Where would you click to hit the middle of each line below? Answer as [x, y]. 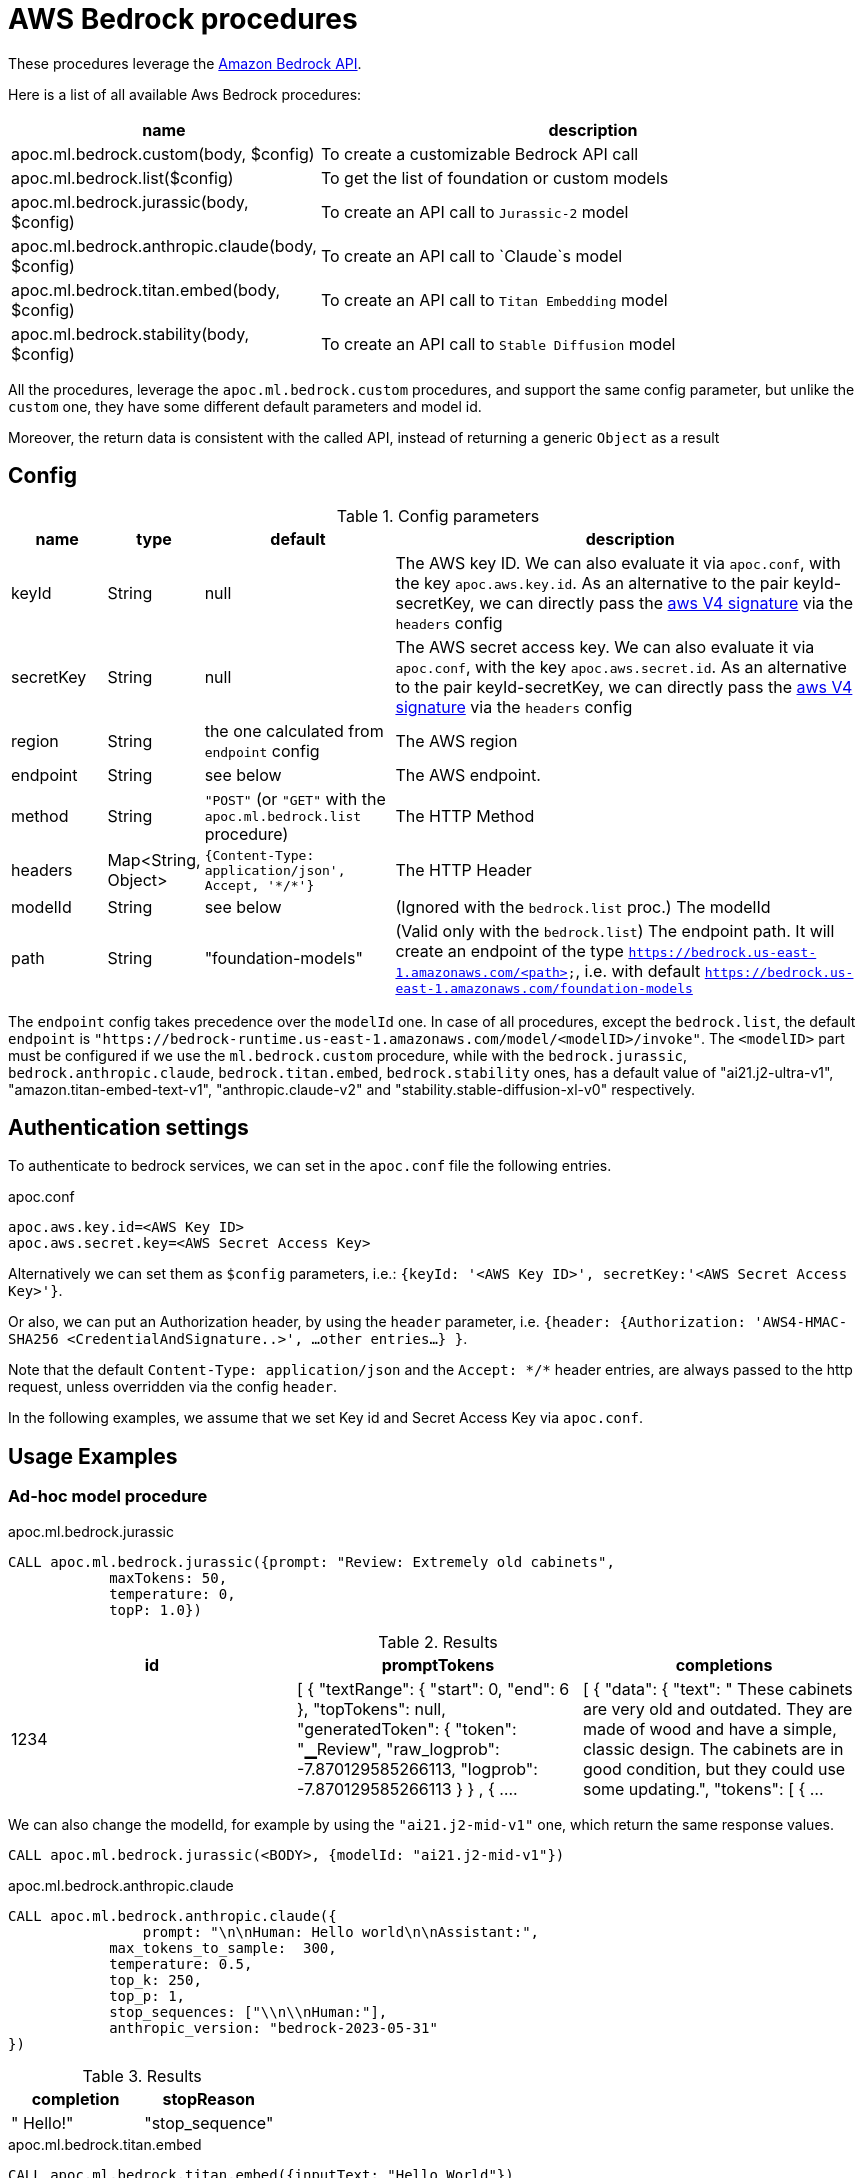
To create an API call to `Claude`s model [471, 255]
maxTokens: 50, [168, 1577]
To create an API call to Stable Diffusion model [498, 343]
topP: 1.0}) [155, 1609]
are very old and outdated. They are [717, 1708]
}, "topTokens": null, [371, 1708]
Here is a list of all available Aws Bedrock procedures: [185, 94]
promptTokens [438, 1664]
